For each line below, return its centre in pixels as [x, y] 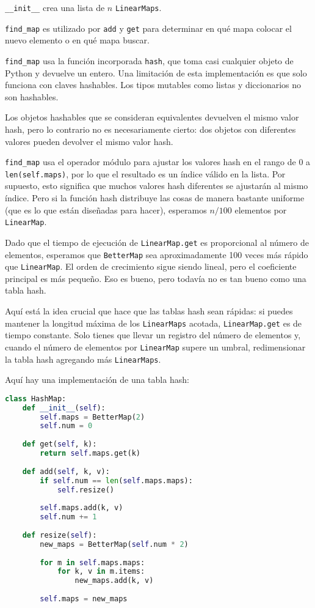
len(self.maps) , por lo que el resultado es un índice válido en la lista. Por [145, 173]
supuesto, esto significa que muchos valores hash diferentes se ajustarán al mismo [157, 186]
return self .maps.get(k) [90, 454]
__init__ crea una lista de [55, 7]
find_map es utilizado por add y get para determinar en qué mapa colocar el [148, 28]
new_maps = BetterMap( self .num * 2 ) [114, 544]
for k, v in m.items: [101, 572]
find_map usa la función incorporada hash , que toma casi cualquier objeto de [149, 60]
